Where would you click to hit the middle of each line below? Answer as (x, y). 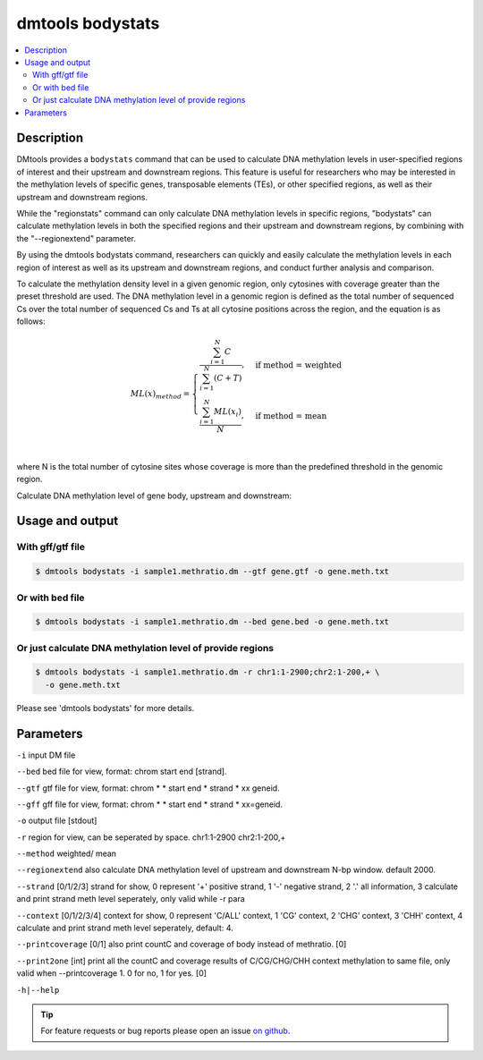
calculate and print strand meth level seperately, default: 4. (125, 928)
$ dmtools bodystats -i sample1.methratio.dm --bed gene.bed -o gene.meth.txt (212, 622)
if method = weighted (298, 365)
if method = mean (291, 416)
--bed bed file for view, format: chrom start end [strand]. (122, 772)
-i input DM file (46, 755)
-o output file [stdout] (57, 821)
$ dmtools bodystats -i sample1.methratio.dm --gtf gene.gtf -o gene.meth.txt (212, 572)
